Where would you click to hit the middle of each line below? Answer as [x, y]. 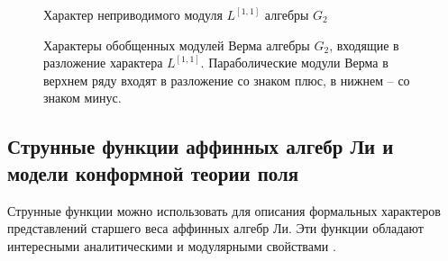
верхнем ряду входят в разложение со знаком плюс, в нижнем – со [227, 80]
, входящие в [364, 45]
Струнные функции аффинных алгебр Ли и [201, 146]
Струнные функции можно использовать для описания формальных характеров [224, 210]
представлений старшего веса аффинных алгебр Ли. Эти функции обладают [215, 228]
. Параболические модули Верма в [294, 63]
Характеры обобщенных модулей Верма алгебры [177, 45]
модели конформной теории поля [153, 172]
